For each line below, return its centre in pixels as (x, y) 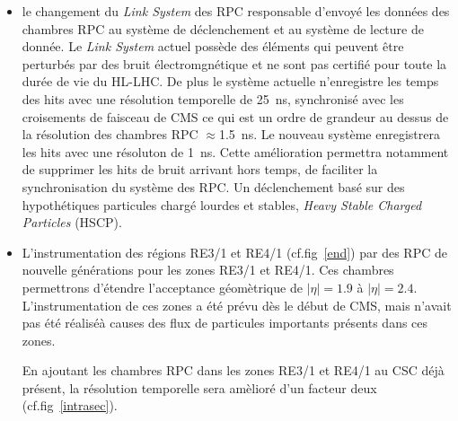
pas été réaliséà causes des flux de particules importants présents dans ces (225, 323)
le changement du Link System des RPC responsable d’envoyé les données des (236, 11)
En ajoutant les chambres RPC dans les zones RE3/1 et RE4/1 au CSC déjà (233, 370)
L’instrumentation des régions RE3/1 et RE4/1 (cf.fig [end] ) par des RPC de (234, 252)
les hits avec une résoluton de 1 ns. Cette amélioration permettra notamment (235, 151)
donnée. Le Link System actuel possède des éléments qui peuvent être (213, 46)
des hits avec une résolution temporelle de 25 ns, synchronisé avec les (213, 98)
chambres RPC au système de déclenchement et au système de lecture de (223, 28)
